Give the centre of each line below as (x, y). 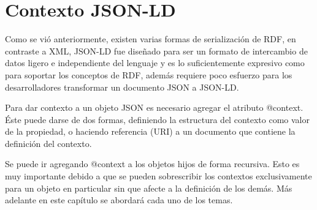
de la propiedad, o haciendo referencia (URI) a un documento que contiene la (150, 131)
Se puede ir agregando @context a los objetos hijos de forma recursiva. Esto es (152, 164)
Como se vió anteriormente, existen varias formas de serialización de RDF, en (151, 39)
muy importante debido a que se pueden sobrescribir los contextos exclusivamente (158, 176)
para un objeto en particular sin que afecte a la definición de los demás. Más (149, 188)
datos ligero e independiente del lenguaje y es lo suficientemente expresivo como (155, 63)
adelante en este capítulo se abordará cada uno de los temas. (119, 200)
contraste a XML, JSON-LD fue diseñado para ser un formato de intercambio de (156, 51)
